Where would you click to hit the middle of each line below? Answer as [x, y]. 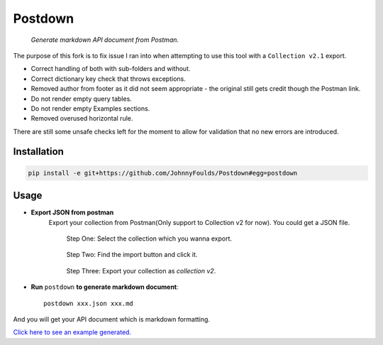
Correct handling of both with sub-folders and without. [111, 69]
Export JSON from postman [72, 212]
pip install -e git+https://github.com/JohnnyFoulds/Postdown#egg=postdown [163, 173]
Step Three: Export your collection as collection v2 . [141, 270]
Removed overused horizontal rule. [82, 119]
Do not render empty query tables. [82, 99]
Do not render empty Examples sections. [90, 108]
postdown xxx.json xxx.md [89, 303]
